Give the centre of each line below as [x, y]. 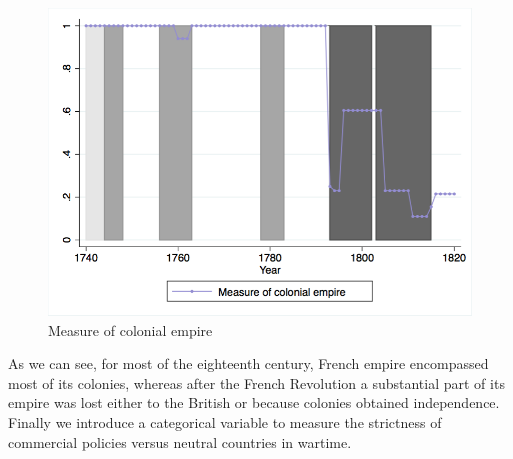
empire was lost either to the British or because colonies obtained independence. [254, 402]
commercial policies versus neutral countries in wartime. [180, 441]
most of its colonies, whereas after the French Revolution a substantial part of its [256, 382]
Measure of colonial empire [130, 329]
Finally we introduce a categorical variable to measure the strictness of [225, 422]
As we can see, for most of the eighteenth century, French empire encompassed [248, 363]
